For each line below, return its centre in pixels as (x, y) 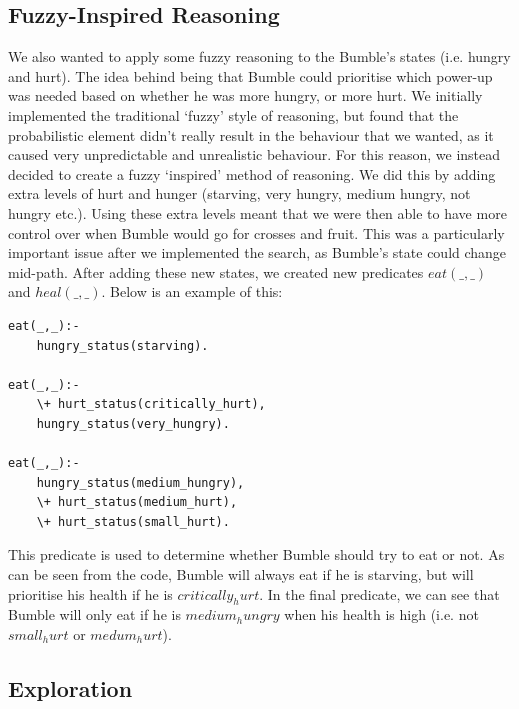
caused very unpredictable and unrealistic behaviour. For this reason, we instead (254, 154)
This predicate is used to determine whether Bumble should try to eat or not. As (256, 554)
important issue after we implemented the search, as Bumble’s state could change (257, 252)
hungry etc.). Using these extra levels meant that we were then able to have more (257, 212)
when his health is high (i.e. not (381, 614)
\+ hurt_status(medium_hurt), (137, 502)
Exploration (70, 688)
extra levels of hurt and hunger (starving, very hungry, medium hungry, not (239, 193)
